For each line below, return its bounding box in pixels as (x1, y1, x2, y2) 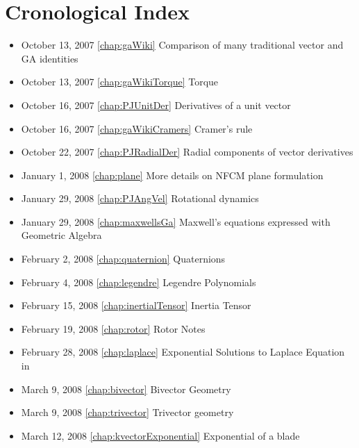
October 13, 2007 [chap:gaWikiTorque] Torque (21, 74, 219, 89)
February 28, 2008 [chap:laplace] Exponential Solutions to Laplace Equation (21, 345, 345, 359)
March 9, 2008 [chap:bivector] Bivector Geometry (21, 381, 231, 396)
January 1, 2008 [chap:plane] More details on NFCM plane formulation (21, 167, 324, 182)
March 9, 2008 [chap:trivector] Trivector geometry (21, 405, 234, 420)
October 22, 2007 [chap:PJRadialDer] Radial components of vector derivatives (21, 144, 353, 159)
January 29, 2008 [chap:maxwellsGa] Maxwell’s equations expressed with (21, 214, 331, 229)
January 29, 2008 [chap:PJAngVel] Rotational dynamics (21, 191, 259, 206)
